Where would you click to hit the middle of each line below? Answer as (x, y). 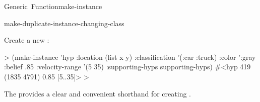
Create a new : (27, 40)
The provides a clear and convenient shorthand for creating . (97, 93)
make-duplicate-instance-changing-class (64, 23)
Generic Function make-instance (53, 6)
